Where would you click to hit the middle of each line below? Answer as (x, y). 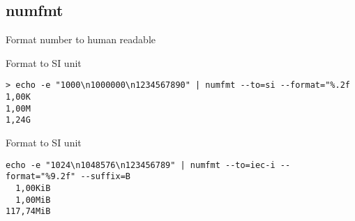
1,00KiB (33, 188)
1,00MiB (33, 200)
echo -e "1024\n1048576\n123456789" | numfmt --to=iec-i (141, 165)
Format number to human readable (81, 39)
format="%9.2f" (41, 177)
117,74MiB (28, 212)
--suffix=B (105, 177)
